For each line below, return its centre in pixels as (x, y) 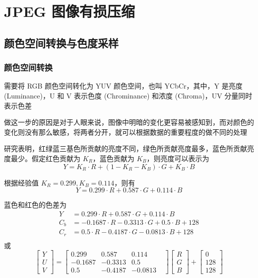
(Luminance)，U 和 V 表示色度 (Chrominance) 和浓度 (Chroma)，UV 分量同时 (128, 95)
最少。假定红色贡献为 (45, 158)
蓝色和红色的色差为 (35, 205)
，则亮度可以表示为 (178, 158)
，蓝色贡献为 (113, 158)
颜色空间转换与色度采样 (61, 43)
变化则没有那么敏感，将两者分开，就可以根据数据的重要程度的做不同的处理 (126, 132)
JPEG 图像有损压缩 (69, 11)
